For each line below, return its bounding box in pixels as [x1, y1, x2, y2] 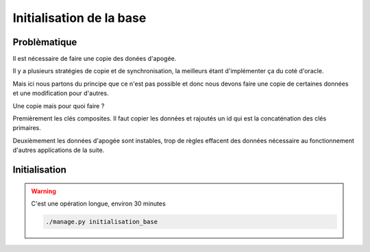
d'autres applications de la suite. [12, 146, 105, 154]
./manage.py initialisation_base [45, 218, 158, 225]
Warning [31, 187, 56, 195]
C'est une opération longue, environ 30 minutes [31, 199, 166, 207]
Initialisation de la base [12, 10, 147, 25]
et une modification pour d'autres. [12, 89, 109, 97]
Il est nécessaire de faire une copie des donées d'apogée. [12, 55, 177, 63]
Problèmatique [12, 36, 77, 48]
